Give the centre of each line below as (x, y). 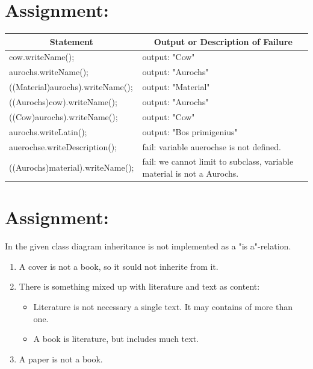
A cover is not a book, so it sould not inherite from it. (119, 266)
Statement (71, 41)
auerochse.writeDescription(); (63, 146)
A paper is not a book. (61, 358)
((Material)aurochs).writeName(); (71, 87)
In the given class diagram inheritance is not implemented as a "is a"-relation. (148, 246)
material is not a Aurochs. (191, 173)
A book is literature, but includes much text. (116, 339)
